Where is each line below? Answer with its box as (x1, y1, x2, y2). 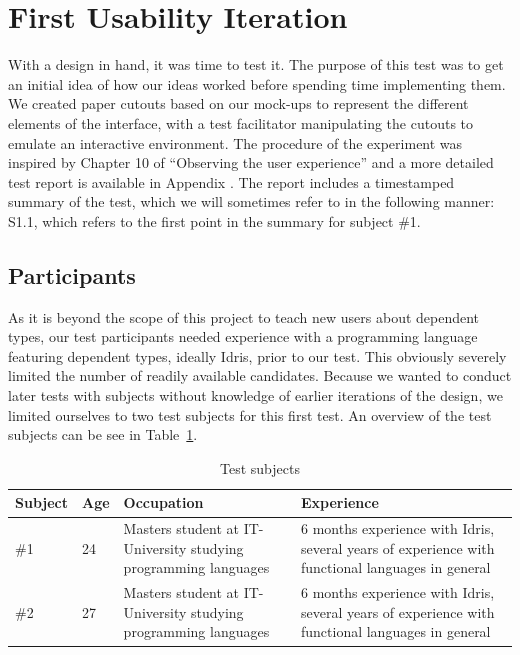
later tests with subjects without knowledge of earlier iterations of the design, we (8, 385, 503, 406)
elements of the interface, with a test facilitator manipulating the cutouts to (8, 112, 474, 133)
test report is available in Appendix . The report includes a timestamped (8, 171, 455, 192)
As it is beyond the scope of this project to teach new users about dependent (8, 306, 480, 327)
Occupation (123, 492, 204, 513)
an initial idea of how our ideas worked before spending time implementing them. (8, 73, 506, 94)
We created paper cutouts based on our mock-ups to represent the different (8, 93, 469, 114)
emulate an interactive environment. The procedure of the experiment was (8, 132, 463, 153)
